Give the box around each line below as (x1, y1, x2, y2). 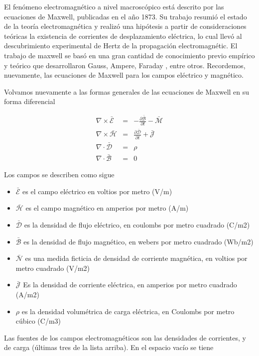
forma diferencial (4, 96, 55, 107)
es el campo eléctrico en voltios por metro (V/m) (22, 186, 172, 196)
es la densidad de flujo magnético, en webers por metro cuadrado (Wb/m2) (23, 236, 254, 246)
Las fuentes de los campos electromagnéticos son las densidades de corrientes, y (4, 332, 246, 343)
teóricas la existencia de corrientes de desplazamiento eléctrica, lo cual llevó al (4, 30, 242, 41)
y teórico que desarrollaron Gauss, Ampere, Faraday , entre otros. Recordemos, (4, 60, 246, 70)
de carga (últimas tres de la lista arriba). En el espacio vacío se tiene (4, 342, 214, 353)
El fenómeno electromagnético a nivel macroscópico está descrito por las (4, 1, 224, 11)
